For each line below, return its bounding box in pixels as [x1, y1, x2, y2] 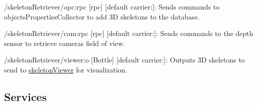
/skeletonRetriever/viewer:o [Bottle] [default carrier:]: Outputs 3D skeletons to [4, 54, 245, 65]
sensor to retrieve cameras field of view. [4, 37, 125, 48]
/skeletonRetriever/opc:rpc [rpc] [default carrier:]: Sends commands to [4, 1, 220, 11]
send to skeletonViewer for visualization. [4, 64, 127, 74]
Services [4, 88, 47, 104]
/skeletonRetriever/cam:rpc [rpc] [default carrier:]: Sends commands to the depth [4, 28, 253, 38]
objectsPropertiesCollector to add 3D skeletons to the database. [4, 11, 200, 21]
